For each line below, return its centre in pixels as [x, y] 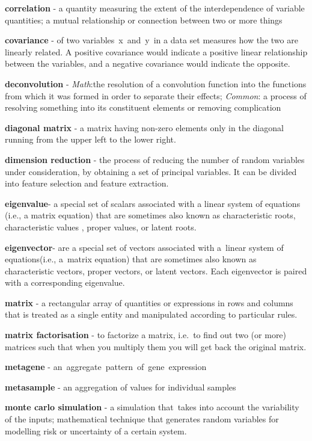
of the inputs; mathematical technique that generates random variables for [142, 419]
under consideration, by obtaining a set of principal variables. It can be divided [151, 171]
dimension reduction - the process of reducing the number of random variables [155, 159]
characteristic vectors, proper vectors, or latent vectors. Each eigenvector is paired [156, 270]
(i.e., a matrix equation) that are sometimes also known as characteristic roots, [150, 215]
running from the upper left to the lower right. [90, 139]
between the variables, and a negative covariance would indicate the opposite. [148, 63]
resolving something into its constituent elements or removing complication [143, 107]
